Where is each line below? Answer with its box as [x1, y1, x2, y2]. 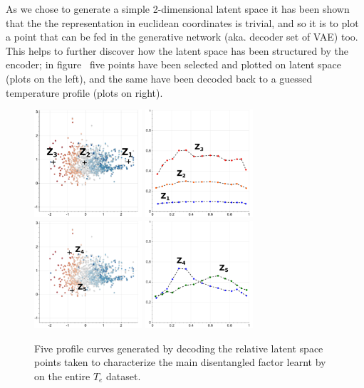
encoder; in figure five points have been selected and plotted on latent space [6, 57, 341, 72]
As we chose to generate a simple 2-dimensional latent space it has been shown [6, 1, 350, 16]
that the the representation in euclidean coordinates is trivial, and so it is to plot [6, 15, 359, 30]
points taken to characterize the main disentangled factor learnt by [34, 355, 326, 369]
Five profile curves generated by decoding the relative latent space [34, 340, 323, 355]
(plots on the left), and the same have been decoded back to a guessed [6, 70, 313, 85]
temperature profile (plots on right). [6, 85, 163, 100]
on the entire [34, 368, 90, 383]
